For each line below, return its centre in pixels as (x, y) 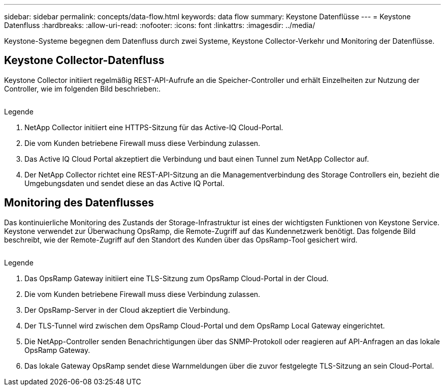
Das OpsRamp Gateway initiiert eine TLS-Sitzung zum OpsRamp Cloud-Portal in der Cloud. (177, 278)
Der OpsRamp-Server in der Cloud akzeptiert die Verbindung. (127, 310)
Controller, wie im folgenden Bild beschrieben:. (83, 88)
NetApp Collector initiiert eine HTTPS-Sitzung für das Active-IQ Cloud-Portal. (154, 127)
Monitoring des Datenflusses (79, 203)
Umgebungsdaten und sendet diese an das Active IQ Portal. (124, 183)
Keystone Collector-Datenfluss (84, 61)
